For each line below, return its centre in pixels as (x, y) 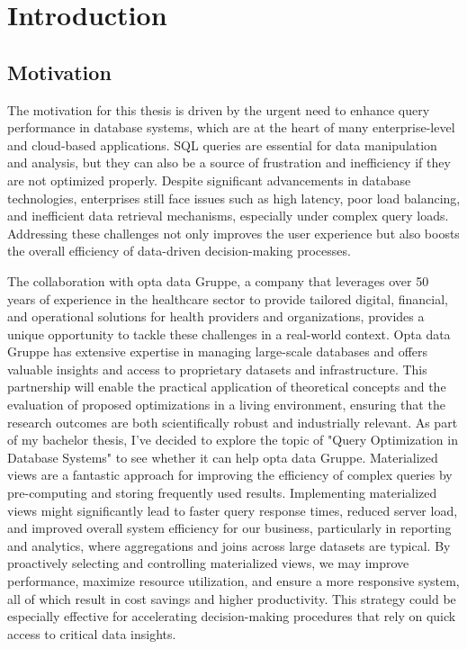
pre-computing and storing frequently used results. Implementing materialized (222, 493)
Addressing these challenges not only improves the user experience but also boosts (233, 233)
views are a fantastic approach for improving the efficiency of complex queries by (230, 475)
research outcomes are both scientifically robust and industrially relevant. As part (233, 422)
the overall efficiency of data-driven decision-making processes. (179, 251)
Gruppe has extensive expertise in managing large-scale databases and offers (218, 352)
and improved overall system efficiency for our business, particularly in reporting (229, 528)
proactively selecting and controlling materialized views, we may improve (208, 563)
